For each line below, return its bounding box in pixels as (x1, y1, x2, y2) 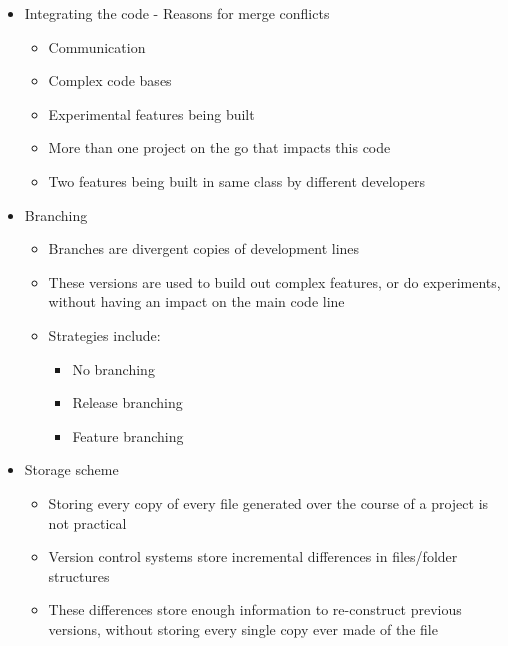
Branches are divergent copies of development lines (48, 238, 360, 259)
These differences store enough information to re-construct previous (48, 599, 462, 620)
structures (48, 565, 110, 586)
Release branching (72, 392, 183, 413)
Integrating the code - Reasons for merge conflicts (24, 3, 330, 23)
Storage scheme (24, 459, 119, 480)
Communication (48, 36, 146, 57)
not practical (48, 512, 127, 533)
